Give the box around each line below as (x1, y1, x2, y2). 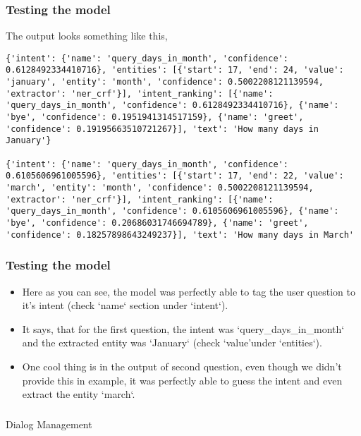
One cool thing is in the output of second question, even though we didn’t (22, 358, 342, 373)
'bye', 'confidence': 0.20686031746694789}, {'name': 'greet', (6, 218, 309, 228)
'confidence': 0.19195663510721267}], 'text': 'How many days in (6, 123, 319, 134)
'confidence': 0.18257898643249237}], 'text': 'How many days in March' (6, 229, 354, 240)
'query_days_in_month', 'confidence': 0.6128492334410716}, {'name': (6, 100, 339, 111)
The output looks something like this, (6, 28, 168, 43)
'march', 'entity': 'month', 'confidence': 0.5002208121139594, (6, 183, 314, 193)
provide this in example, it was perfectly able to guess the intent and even (22, 373, 343, 387)
